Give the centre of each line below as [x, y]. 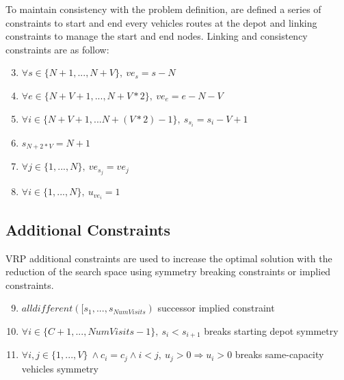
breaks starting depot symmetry [271, 330]
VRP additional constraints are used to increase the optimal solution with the [169, 258]
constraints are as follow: [57, 49]
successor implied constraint [216, 308]
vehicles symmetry [60, 368]
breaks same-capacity [279, 354]
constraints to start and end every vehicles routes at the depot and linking [161, 22]
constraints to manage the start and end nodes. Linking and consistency [157, 36]
